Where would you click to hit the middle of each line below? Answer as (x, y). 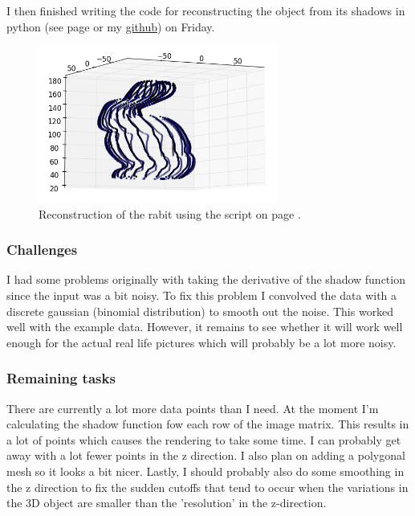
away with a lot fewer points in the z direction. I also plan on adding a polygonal (206, 455)
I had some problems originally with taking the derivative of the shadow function (206, 279)
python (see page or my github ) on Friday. (111, 26)
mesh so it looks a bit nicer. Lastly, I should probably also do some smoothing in (205, 471)
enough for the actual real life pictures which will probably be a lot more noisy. (201, 342)
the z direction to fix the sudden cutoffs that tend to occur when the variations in (207, 487)
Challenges (42, 250)
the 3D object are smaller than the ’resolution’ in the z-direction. (167, 503)
